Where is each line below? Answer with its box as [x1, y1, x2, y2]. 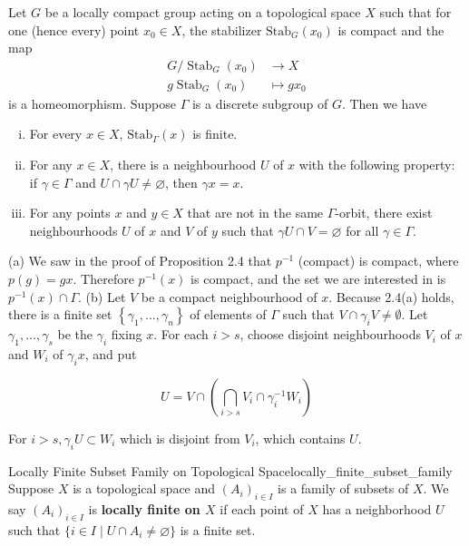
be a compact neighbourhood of [141, 287, 318, 306]
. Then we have [341, 93, 427, 112]
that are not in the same [187, 203, 324, 222]
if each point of [220, 499, 304, 518]
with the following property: [298, 155, 455, 174]
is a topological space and [73, 479, 216, 498]
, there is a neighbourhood [110, 155, 257, 174]
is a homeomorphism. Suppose [8, 93, 176, 112]
